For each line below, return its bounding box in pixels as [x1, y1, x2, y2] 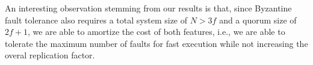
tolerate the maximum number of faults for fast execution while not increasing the [5, 37, 308, 49]
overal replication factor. [5, 49, 95, 61]
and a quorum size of [219, 13, 297, 26]
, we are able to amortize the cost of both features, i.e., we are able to [28, 25, 285, 38]
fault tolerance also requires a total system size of [5, 13, 188, 26]
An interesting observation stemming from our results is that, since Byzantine [5, 2, 292, 14]
